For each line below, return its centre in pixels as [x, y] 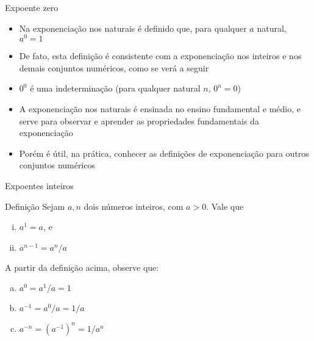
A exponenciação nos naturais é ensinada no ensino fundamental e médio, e [160, 109]
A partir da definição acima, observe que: [82, 267]
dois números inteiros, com [134, 206]
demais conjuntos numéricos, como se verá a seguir [114, 67]
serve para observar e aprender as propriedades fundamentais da [139, 120]
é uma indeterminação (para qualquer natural [115, 88]
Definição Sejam [35, 206]
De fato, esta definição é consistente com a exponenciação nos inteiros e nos [160, 56]
